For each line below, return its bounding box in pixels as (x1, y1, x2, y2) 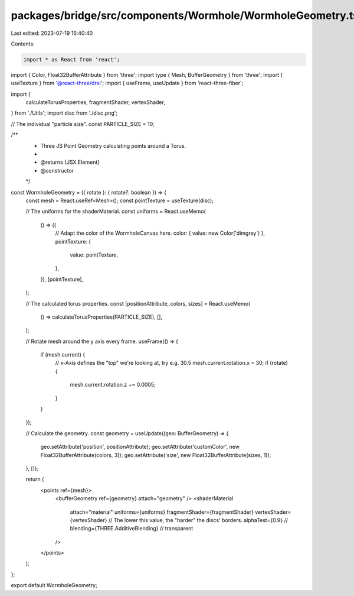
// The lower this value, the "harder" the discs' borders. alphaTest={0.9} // (108, 516, 289, 523)
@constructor (40, 167, 74, 174)
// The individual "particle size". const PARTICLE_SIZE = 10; (11, 120, 155, 127)
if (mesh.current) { (40, 351, 86, 358)
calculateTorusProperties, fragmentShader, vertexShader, (25, 99, 165, 106)
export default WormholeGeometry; (11, 582, 97, 589)
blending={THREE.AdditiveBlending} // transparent (70, 525, 194, 532)
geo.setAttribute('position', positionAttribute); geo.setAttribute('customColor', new (40, 443, 240, 451)
